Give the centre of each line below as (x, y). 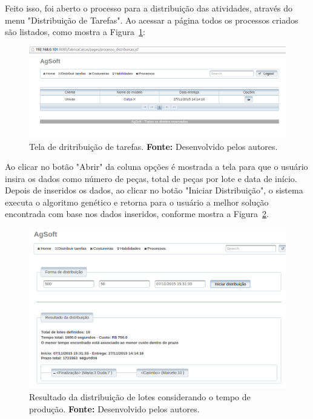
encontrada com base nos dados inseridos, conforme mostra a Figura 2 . (137, 214)
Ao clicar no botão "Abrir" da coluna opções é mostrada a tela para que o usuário (156, 167)
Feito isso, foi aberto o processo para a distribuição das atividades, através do (149, 8)
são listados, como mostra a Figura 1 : (75, 32)
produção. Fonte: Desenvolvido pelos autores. (114, 408)
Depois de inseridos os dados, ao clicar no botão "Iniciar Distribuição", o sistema (154, 190)
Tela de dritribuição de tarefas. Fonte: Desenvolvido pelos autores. (153, 146)
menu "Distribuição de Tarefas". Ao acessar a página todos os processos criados (152, 20)
